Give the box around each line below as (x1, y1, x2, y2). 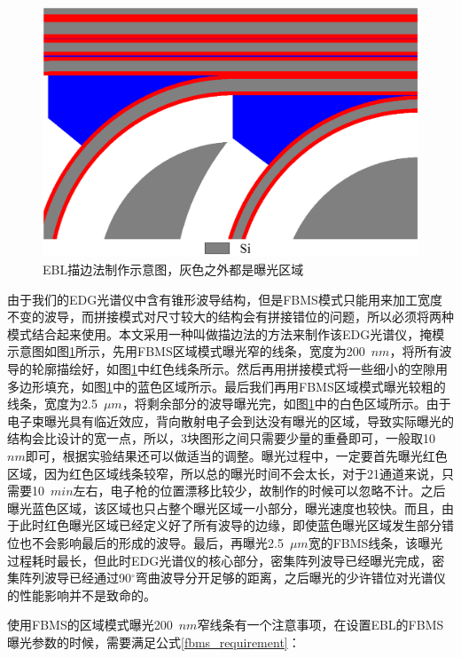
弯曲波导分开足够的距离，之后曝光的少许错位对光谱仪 (135, 568, 446, 587)
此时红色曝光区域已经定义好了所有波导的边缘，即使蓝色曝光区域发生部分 (19, 516, 441, 535)
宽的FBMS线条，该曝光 (308, 533, 443, 551)
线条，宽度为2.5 (7, 394, 98, 413)
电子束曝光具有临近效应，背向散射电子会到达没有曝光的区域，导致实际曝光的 (7, 411, 454, 430)
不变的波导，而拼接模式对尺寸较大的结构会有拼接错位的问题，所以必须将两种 (7, 307, 454, 326)
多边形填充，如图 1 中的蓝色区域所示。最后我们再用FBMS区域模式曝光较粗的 (7, 377, 446, 395)
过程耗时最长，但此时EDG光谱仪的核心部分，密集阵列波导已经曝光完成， (7, 551, 433, 569)
